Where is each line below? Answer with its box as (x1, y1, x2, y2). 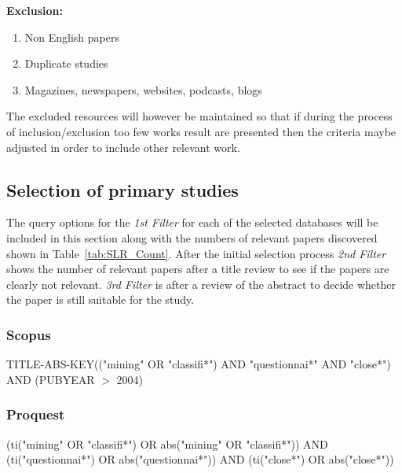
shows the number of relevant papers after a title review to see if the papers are (6, 261, 389, 277)
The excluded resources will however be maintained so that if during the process (6, 108, 393, 124)
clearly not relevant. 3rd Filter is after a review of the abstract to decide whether (6, 275, 397, 292)
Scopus (6, 324, 51, 344)
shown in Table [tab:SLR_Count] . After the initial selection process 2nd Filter (6, 245, 386, 261)
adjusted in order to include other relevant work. (6, 139, 240, 155)
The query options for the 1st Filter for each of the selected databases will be (6, 214, 378, 231)
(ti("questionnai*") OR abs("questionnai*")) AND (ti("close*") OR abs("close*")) (6, 451, 394, 467)
